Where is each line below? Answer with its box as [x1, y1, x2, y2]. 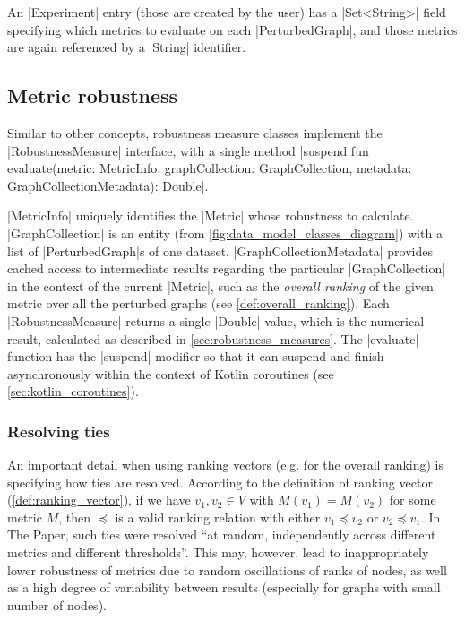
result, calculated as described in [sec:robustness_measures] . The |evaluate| [7, 329, 419, 348]
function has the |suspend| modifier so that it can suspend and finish [7, 347, 384, 366]
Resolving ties [7, 419, 110, 442]
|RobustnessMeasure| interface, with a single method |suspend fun [7, 141, 369, 160]
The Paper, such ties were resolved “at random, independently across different [7, 525, 436, 544]
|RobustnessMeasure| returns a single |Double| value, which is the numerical [7, 311, 425, 330]
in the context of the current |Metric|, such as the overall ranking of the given [7, 276, 434, 295]
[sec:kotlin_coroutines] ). [7, 382, 139, 401]
